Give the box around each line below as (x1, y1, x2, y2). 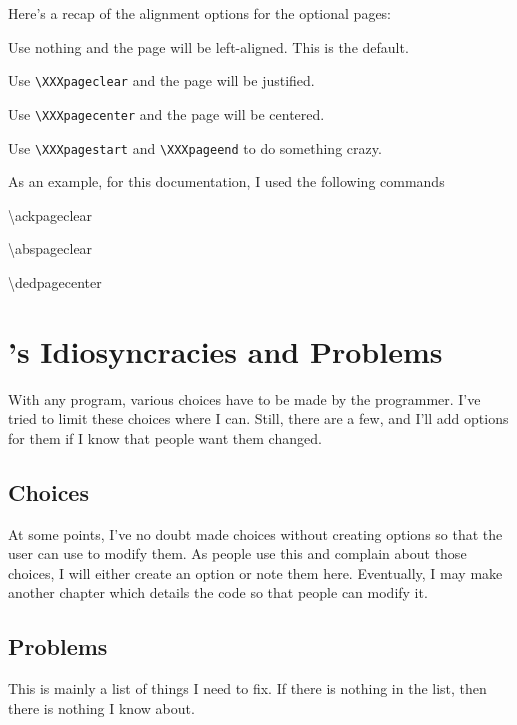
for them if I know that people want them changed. (8, 427, 322, 448)
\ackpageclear (8, 204, 93, 225)
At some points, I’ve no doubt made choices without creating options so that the (8, 523, 503, 544)
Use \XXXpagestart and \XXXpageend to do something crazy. (8, 137, 382, 158)
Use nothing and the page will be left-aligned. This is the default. (8, 36, 409, 57)
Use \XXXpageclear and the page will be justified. (8, 70, 315, 91)
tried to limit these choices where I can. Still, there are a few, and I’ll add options (8, 408, 509, 429)
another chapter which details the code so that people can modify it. (8, 582, 428, 603)
